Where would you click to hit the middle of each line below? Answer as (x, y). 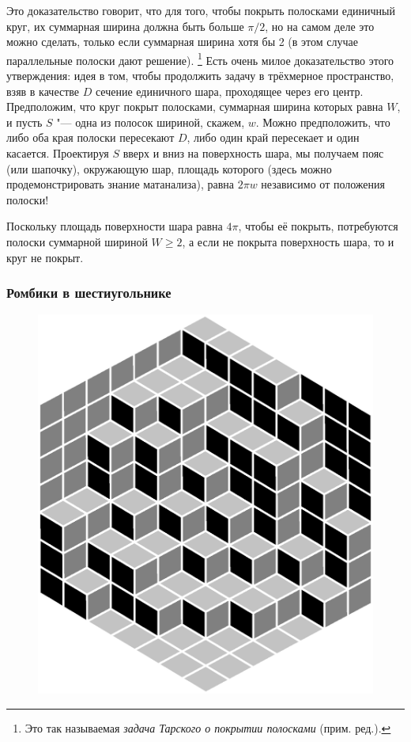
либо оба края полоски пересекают (90, 137)
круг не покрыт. (45, 257)
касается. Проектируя (58, 153)
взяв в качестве (43, 91)
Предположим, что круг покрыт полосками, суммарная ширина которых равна (195, 107)
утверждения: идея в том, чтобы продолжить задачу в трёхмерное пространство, (200, 76)
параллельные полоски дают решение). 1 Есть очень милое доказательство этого (200, 59)
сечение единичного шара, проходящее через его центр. (229, 91)
